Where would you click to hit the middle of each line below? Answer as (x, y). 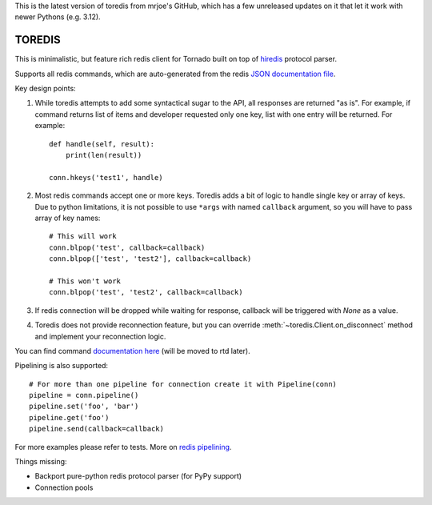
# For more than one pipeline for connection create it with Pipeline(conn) (183, 384)
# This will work (83, 236)
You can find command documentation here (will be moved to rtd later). (133, 351)
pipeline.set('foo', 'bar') (84, 407)
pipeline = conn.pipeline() (84, 395)
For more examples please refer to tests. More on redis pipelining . (123, 447)
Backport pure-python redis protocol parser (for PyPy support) (138, 476)
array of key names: (68, 218)
